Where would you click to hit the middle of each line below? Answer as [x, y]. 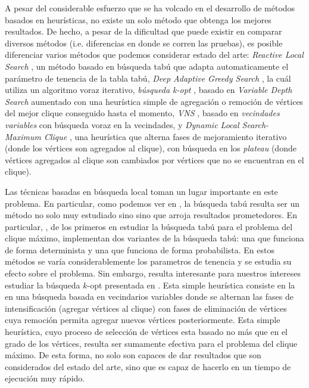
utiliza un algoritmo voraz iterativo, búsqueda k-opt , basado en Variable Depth [149, 90]
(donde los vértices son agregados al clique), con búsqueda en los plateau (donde [151, 148]
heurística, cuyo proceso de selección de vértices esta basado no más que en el [146, 332]
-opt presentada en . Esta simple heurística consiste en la [191, 285]
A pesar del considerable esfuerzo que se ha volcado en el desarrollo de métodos [150, 8]
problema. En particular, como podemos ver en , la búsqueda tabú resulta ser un [152, 203]
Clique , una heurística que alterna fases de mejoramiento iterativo [165, 136]
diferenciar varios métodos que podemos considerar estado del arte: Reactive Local [154, 55]
